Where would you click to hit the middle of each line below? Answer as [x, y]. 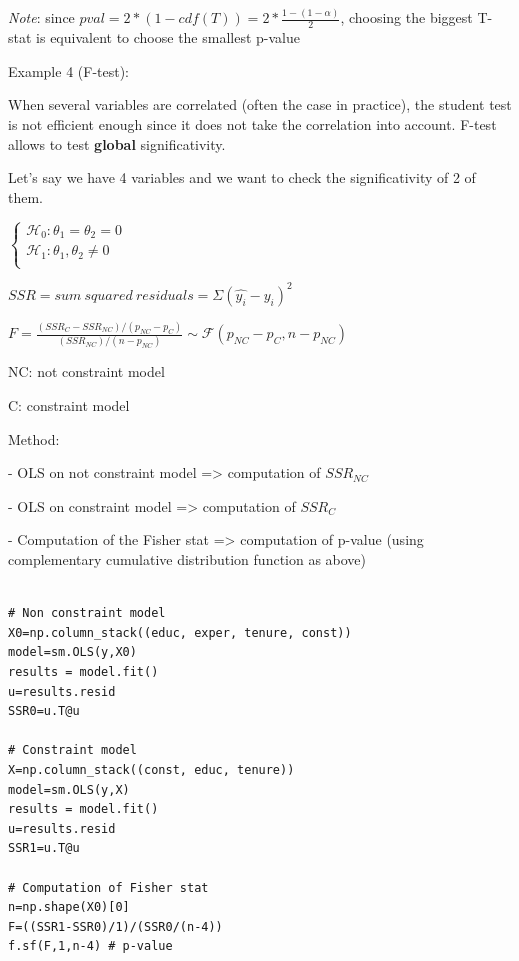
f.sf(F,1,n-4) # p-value [90, 946]
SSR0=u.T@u [44, 711]
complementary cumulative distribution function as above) [187, 559]
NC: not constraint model [86, 371]
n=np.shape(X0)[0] [69, 907]
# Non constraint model [87, 613]
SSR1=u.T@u [44, 848]
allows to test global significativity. [117, 143]
